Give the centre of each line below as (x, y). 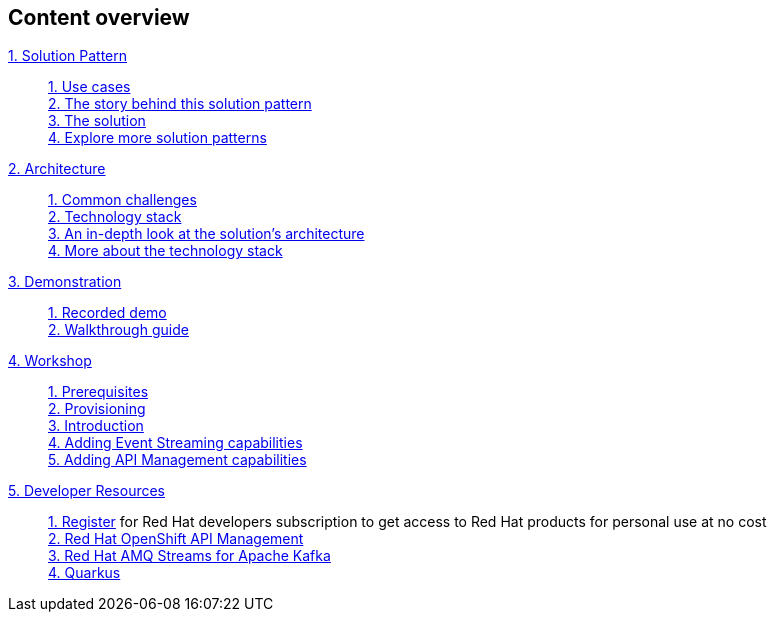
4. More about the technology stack (165, 251)
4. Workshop (50, 361)
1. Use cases (89, 87)
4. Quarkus (84, 573)
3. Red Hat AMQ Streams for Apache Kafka (189, 556)
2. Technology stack (115, 217)
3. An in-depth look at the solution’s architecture (206, 234)
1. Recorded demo (107, 313)
